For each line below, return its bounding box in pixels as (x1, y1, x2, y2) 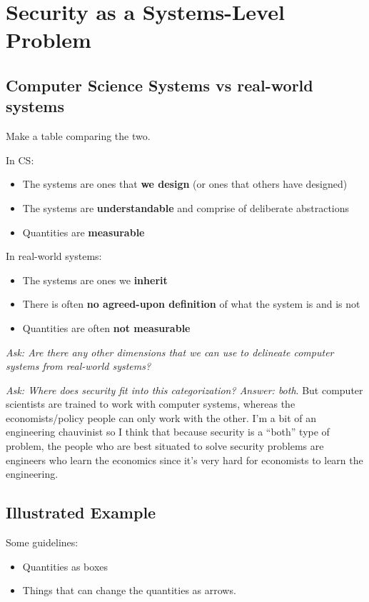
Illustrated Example (6, 501, 156, 523)
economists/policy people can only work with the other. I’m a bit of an (6, 410, 317, 425)
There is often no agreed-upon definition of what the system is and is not (22, 296, 360, 311)
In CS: (6, 152, 34, 167)
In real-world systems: (6, 249, 102, 264)
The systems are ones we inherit (22, 272, 168, 287)
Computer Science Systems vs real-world (6, 74, 313, 96)
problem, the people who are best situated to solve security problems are (6, 438, 324, 453)
